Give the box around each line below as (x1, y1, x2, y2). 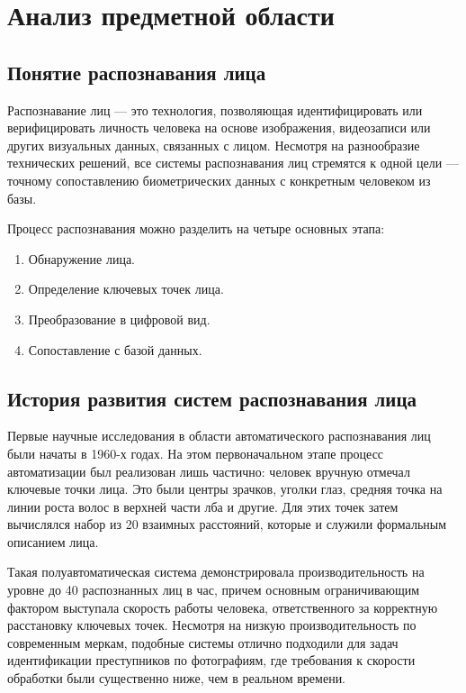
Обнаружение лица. (28, 249, 136, 268)
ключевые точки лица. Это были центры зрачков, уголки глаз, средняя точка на (7, 479, 443, 498)
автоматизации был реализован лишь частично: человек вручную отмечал (7, 461, 410, 480)
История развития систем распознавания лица (7, 384, 417, 412)
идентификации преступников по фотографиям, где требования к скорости (7, 651, 416, 670)
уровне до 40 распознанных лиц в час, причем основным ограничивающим (7, 580, 420, 599)
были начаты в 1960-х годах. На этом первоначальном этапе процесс (7, 443, 384, 462)
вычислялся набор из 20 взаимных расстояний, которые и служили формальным (7, 515, 447, 533)
